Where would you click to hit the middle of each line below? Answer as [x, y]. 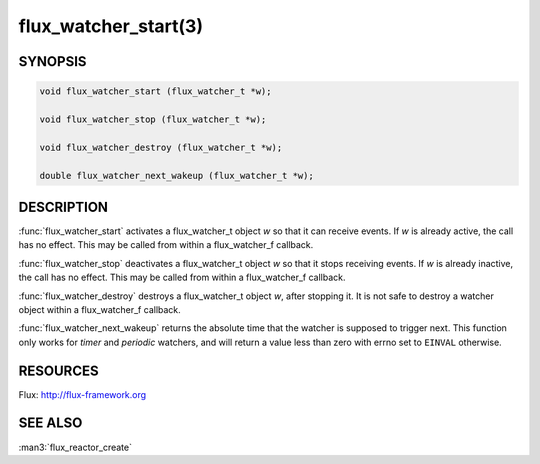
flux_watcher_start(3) [111, 26]
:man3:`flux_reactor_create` [75, 447]
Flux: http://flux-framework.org [82, 394]
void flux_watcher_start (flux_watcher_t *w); [155, 91]
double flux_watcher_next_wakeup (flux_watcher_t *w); [176, 175]
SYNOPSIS [52, 61]
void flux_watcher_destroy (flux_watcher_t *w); [161, 147]
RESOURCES [58, 370]
